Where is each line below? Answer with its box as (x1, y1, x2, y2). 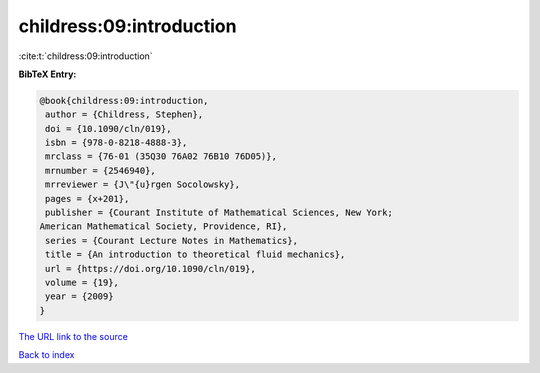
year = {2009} (45, 291, 114, 302)
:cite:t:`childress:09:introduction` (18, 50, 154, 62)
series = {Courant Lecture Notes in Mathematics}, (45, 235, 299, 246)
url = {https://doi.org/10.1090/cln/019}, (45, 263, 257, 274)
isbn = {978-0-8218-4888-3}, (45, 137, 188, 149)
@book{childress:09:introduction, (39, 95, 209, 106)
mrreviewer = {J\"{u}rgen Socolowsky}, (45, 179, 240, 190)
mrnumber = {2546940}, (45, 165, 157, 176)
